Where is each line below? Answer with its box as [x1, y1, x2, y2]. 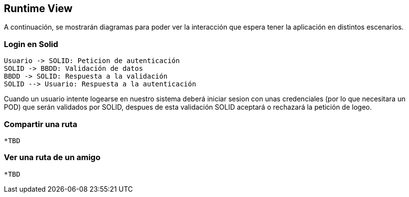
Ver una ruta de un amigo [4, 152, 100, 163]
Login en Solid [4, 39, 58, 49]
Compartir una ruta [4, 119, 78, 129]
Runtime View [4, 2, 73, 15]
